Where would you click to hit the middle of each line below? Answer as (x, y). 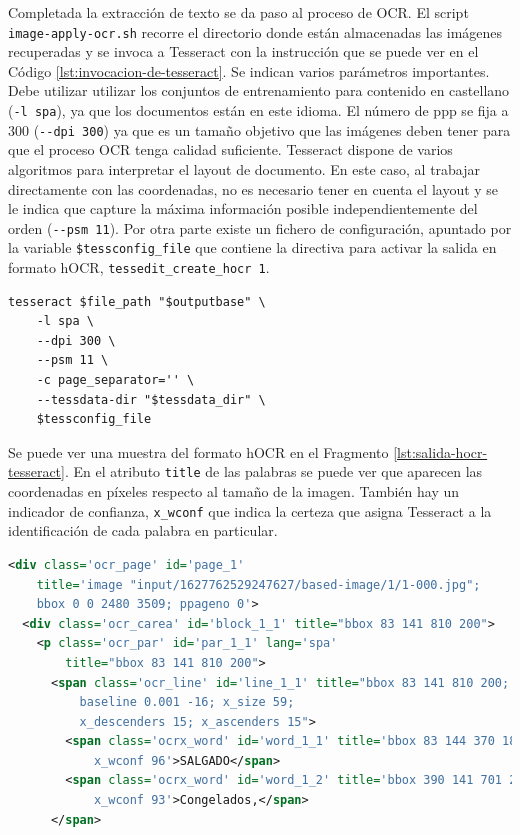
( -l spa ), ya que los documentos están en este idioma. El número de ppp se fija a (258, 110)
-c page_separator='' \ (115, 380)
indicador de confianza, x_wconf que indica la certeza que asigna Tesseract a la (250, 510)
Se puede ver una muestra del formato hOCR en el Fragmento (198, 451)
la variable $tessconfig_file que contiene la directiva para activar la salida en (252, 247)
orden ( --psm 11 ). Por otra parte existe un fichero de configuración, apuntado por (260, 227)
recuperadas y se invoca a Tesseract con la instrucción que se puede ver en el (243, 51)
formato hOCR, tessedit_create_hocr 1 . (139, 267)
